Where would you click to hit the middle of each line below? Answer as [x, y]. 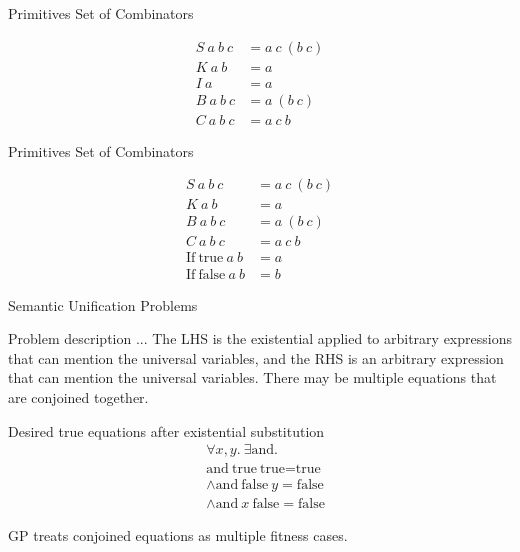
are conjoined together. [78, 396]
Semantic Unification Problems [103, 304]
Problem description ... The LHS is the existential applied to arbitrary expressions [260, 338]
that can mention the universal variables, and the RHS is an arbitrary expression [256, 357]
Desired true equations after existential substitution [166, 430]
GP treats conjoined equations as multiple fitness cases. [178, 535]
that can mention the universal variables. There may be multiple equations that [252, 377]
